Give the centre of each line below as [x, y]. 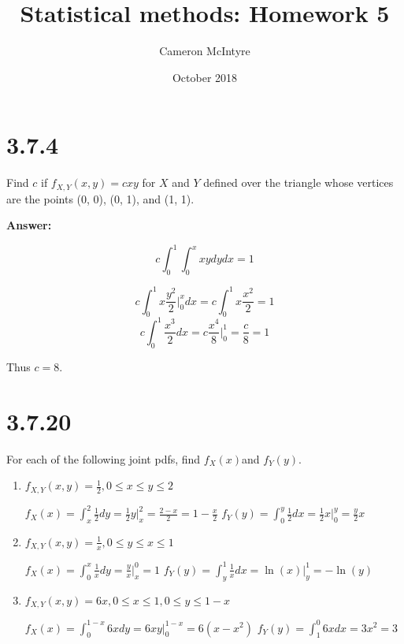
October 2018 [205, 77]
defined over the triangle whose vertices [298, 182]
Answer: [29, 225]
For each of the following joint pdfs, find [104, 458]
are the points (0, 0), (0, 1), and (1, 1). [100, 198]
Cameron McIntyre [205, 51]
